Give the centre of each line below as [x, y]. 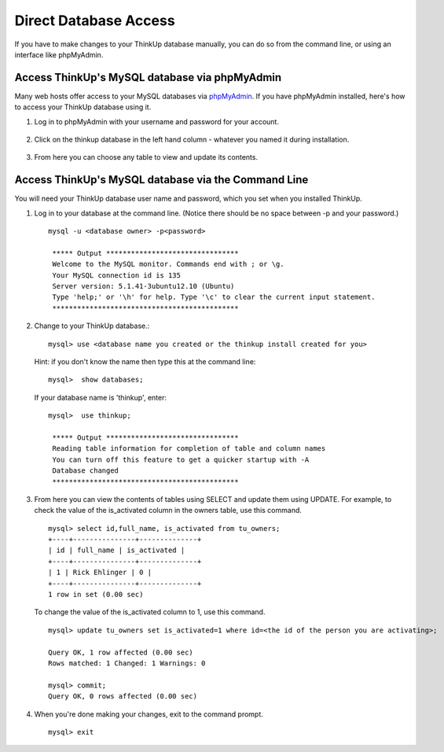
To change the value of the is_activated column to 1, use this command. [150, 612]
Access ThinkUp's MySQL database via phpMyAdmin [148, 77]
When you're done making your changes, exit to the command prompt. [149, 714]
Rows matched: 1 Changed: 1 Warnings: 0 [127, 663]
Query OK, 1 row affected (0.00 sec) [121, 652]
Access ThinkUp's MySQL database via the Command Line [161, 180]
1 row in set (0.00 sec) [96, 595]
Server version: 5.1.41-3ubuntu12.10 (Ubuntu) [143, 286]
